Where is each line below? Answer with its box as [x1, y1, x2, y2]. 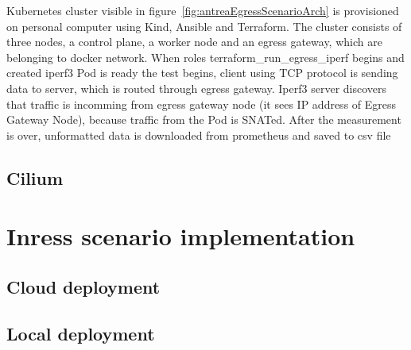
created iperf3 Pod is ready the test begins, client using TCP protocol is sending [6, 64, 398, 81]
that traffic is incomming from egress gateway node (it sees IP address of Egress [6, 95, 397, 112]
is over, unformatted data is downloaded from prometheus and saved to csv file [6, 126, 391, 143]
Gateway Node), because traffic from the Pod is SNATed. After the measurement [6, 111, 401, 128]
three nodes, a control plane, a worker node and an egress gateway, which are [6, 33, 382, 50]
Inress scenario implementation [6, 220, 355, 252]
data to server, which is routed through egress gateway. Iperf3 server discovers [6, 79, 387, 96]
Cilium [6, 165, 64, 190]
